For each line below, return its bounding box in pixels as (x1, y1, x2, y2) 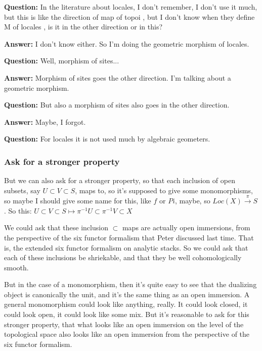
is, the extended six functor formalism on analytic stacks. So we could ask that (4, 242, 248, 253)
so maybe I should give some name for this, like (4, 195, 151, 206)
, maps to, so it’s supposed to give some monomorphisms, (75, 185, 253, 195)
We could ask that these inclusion (4, 222, 108, 233)
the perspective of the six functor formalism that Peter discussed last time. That (4, 232, 254, 242)
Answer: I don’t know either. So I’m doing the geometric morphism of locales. (4, 38, 249, 49)
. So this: (4, 205, 32, 216)
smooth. (4, 262, 29, 272)
